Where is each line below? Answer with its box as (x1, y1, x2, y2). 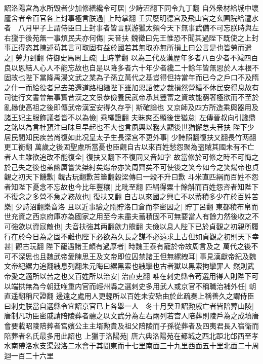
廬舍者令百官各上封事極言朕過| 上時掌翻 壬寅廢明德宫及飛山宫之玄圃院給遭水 (4, 12, 259, 23)
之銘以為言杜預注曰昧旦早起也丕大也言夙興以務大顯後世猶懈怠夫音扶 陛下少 (4, 122, 254, 132)
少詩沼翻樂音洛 (15, 201, 65, 211)
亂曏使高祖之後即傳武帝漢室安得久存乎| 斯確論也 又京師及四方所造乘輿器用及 (4, 101, 259, 112)
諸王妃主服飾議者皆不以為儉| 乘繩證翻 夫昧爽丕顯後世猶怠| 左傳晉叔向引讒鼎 (4, 112, 256, 122)
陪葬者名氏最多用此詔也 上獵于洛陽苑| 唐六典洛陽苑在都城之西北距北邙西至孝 (4, 330, 259, 341)
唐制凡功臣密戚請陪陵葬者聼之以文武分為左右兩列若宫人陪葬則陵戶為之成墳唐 (4, 310, 259, 321)
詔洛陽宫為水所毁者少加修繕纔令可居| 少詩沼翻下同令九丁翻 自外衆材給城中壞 (4, 3, 259, 13)
